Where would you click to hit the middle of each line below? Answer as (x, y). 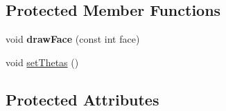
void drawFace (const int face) (73, 39)
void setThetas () (42, 62)
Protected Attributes (82, 99)
